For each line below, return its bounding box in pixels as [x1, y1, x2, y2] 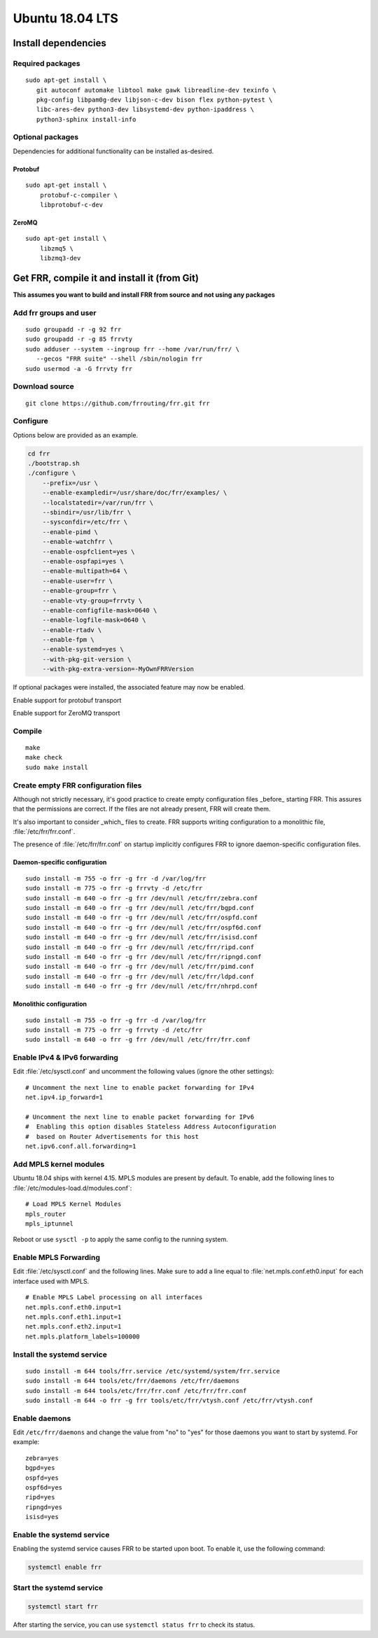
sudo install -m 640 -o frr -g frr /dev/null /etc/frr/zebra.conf [25, 894, 258, 902]
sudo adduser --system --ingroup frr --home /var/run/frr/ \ [25, 345, 239, 353]
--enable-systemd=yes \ [42, 645, 124, 654]
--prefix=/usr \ [42, 479, 98, 486]
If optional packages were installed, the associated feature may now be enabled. [13, 683, 245, 692]
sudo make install [25, 763, 89, 771]
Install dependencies [13, 37, 106, 49]
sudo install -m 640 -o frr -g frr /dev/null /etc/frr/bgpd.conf [25, 904, 255, 912]
